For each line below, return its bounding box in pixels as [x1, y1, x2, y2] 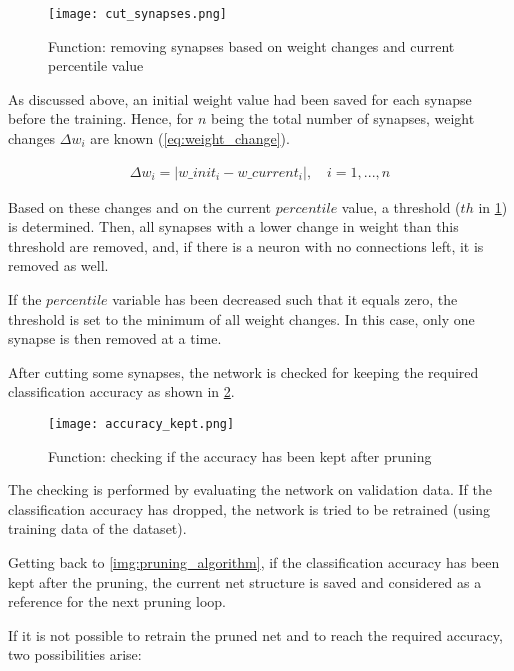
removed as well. [8, 255, 109, 276]
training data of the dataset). [8, 518, 187, 539]
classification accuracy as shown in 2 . [8, 381, 235, 402]
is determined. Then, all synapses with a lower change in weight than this [8, 216, 459, 237]
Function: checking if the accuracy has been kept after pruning [48, 445, 432, 466]
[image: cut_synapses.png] [48, 7, 227, 21]
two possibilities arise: [8, 644, 142, 665]
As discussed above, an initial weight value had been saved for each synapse [8, 88, 472, 109]
